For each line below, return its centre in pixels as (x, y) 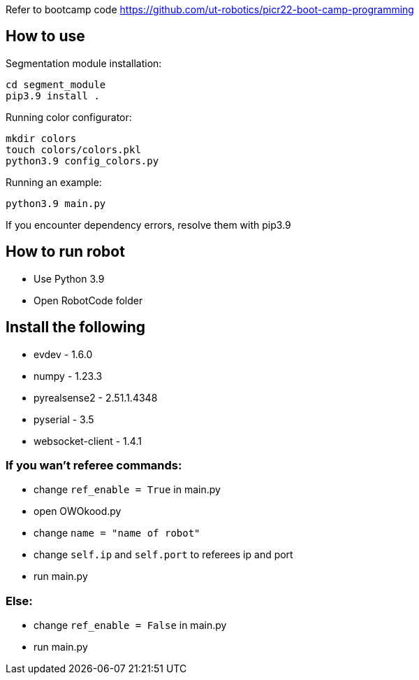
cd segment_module (56, 84)
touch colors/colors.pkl (73, 149)
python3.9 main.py (56, 203)
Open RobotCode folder (88, 300)
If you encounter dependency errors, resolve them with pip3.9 (148, 225)
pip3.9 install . (53, 95)
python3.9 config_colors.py (82, 161)
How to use (45, 36)
